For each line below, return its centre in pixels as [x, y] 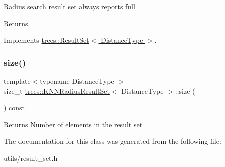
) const [15, 108]
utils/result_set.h [31, 158]
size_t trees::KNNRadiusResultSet [57, 91]
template [17, 81]
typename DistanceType [77, 81]
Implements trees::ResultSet [47, 40]
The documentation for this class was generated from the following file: [113, 141]
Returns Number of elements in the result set [73, 124]
